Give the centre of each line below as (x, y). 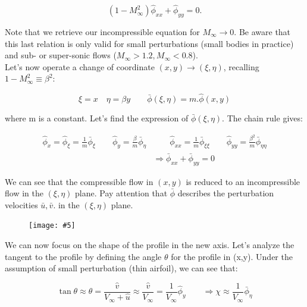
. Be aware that (262, 32)
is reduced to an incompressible (243, 181)
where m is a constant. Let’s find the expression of (97, 118)
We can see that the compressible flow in (79, 181)
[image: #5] (52, 226)
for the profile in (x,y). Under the (232, 256)
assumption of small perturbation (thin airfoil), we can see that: (121, 268)
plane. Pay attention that (121, 193)
